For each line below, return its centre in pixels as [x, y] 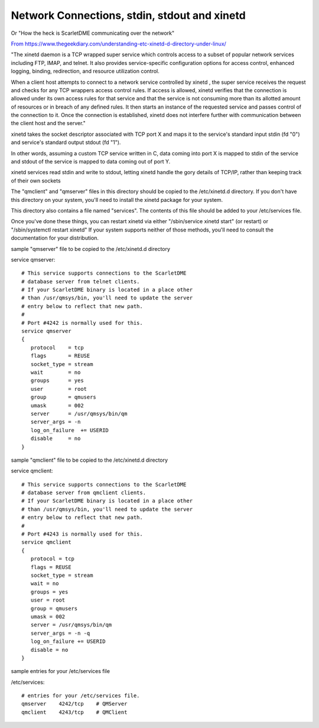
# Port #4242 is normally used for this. [82, 323]
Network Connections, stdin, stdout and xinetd [128, 15]
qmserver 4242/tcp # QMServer [74, 704]
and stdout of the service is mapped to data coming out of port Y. [91, 162]
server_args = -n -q [60, 633]
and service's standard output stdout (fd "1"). [66, 142]
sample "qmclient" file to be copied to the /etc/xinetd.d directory [89, 460]
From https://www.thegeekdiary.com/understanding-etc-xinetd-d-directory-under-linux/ [119, 44]
